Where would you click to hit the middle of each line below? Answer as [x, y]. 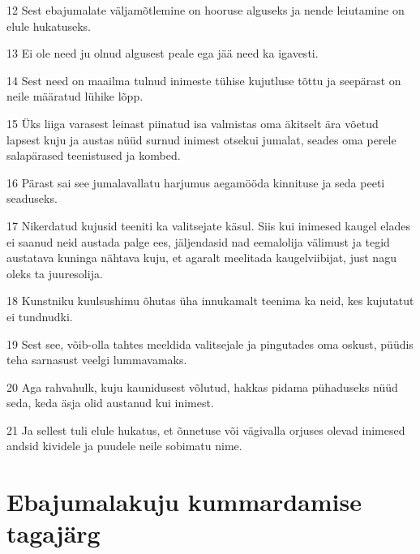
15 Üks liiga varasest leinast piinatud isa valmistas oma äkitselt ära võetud [193, 123]
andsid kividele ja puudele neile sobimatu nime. [124, 446]
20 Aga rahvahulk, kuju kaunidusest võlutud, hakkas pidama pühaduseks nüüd [202, 387]
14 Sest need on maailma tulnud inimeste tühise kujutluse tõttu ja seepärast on [204, 80]
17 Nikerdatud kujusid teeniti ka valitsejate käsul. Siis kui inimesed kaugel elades [208, 225]
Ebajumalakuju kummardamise [184, 502]
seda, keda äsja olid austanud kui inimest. [110, 403]
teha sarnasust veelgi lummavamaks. [97, 360]
